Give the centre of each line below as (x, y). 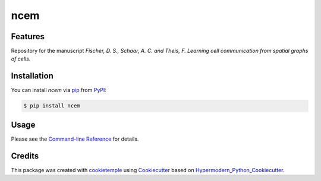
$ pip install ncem (52, 106)
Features (28, 36)
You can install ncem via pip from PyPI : (59, 90)
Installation (32, 76)
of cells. (21, 59)
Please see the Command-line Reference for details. (75, 139)
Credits (25, 156)
